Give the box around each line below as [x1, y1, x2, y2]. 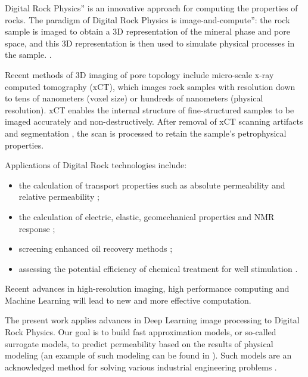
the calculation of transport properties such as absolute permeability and [18, 178, 285, 191]
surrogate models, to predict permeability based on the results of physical [5, 337, 273, 350]
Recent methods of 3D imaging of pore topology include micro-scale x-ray [5, 68, 274, 81]
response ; [18, 222, 55, 234]
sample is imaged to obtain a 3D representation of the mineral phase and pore [5, 25, 290, 38]
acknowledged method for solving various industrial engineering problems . [5, 360, 277, 373]
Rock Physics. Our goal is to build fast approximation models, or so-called [5, 326, 276, 338]
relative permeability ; [18, 190, 99, 203]
